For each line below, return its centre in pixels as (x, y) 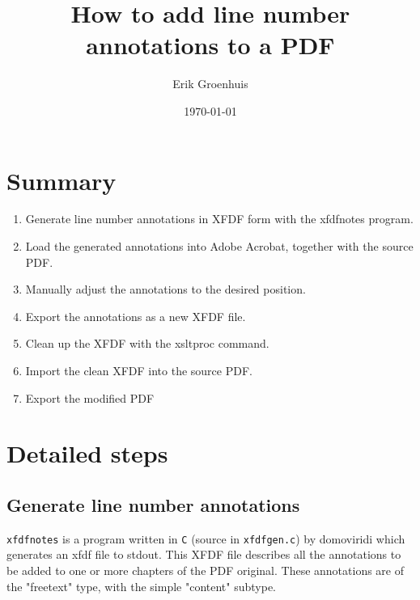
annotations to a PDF (210, 45)
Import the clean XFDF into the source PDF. (139, 370)
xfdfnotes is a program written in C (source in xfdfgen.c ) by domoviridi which (206, 538)
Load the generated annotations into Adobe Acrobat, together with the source (219, 246)
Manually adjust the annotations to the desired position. (165, 289)
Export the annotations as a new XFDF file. (136, 316)
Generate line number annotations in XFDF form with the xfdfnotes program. (219, 219)
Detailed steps (87, 453)
